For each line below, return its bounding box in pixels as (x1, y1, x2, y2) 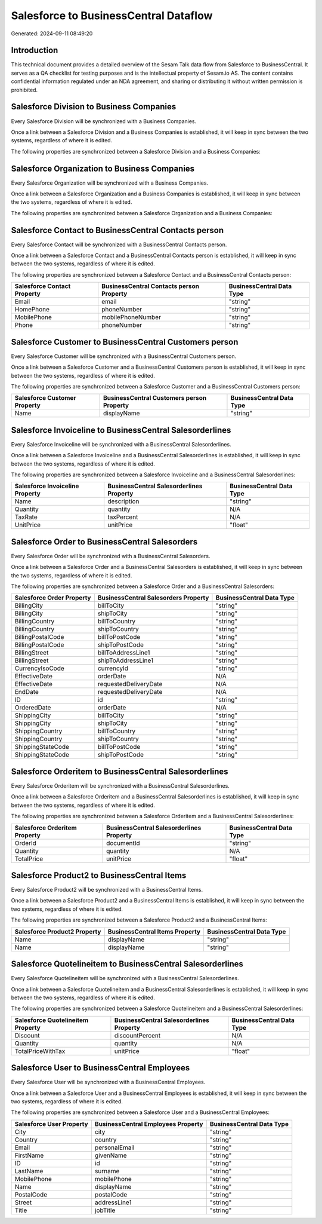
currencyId (97, 664, 128, 672)
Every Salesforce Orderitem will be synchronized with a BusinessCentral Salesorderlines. (11, 782, 230, 789)
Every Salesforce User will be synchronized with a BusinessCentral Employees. (11, 1079, 206, 1086)
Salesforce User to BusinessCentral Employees (11, 1063, 190, 1073)
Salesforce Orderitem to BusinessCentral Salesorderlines (11, 766, 228, 776)
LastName (14, 1167, 44, 1175)
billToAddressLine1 (97, 648, 150, 657)
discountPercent (114, 1031, 161, 1039)
